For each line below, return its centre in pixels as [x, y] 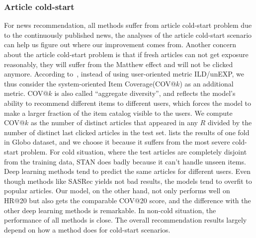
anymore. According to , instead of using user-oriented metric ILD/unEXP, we [124, 74]
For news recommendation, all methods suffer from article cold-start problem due [128, 25]
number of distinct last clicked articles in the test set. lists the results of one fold [127, 132]
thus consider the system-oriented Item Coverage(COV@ [90, 83]
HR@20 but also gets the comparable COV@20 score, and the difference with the [128, 200]
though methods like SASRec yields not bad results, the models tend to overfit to [128, 181]
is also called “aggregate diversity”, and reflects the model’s [145, 93]
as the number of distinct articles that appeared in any [114, 122]
